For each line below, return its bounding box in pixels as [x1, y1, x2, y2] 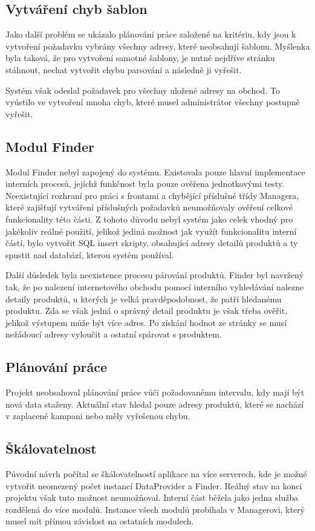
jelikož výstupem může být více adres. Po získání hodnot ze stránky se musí [5, 316, 287, 328]
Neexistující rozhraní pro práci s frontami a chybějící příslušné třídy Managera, [5, 189, 299, 201]
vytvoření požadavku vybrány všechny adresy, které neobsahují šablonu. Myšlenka [5, 39, 310, 52]
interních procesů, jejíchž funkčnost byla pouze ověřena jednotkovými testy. [5, 177, 284, 190]
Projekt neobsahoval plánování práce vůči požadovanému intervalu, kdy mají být [5, 386, 305, 399]
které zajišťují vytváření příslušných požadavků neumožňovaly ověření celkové [5, 201, 293, 213]
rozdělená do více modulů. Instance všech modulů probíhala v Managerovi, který [5, 503, 305, 515]
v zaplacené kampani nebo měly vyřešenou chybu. [5, 409, 190, 422]
